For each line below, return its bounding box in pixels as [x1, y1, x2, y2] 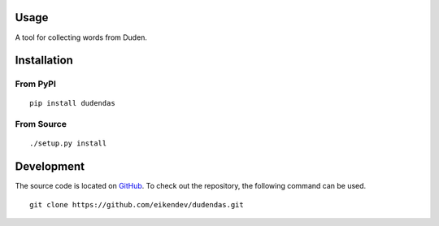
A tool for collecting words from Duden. [15, 33, 148, 42]
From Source [15, 119, 67, 130]
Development [15, 159, 85, 174]
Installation [15, 54, 73, 67]
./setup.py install [29, 139, 107, 148]
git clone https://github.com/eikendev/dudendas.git [29, 200, 244, 209]
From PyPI [15, 78, 57, 89]
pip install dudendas [29, 98, 115, 108]
